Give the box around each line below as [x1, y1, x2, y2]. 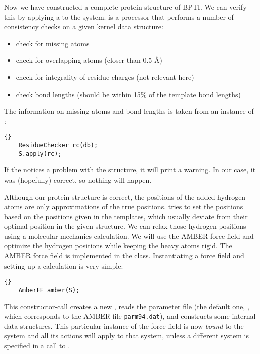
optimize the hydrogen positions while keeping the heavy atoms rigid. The [4, 240, 232, 251]
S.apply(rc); [18, 150, 62, 157]
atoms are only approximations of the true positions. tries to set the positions [4, 201, 243, 212]
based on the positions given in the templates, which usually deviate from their [4, 211, 248, 221]
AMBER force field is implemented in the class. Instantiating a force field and [4, 250, 244, 261]
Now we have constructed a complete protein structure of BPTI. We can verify [4, 2, 247, 12]
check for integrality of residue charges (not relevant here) [16, 71, 194, 82]
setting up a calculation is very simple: [4, 260, 123, 271]
